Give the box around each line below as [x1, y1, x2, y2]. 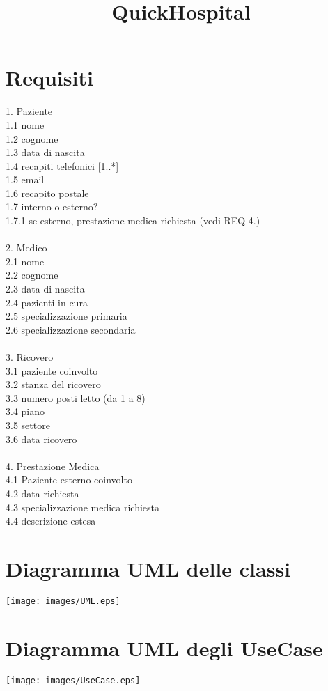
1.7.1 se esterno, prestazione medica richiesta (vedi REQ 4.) [6, 213, 260, 228]
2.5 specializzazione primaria [6, 309, 127, 323]
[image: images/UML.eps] [6, 596, 120, 606]
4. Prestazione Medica [6, 458, 100, 473]
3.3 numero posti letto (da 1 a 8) [6, 390, 146, 405]
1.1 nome [6, 117, 45, 132]
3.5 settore [6, 417, 50, 432]
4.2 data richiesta [6, 486, 79, 500]
